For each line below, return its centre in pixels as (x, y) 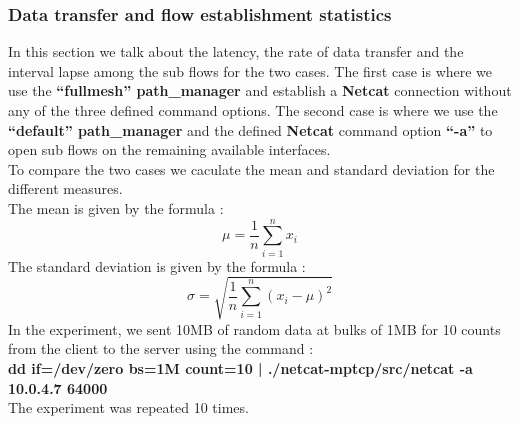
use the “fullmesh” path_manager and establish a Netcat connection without (260, 90)
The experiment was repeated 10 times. (128, 407)
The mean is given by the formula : (116, 207)
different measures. (65, 188)
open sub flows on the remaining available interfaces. (169, 149)
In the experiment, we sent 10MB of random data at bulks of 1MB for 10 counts (254, 328)
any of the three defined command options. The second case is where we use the (253, 110)
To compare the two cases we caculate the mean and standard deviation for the (251, 168)
